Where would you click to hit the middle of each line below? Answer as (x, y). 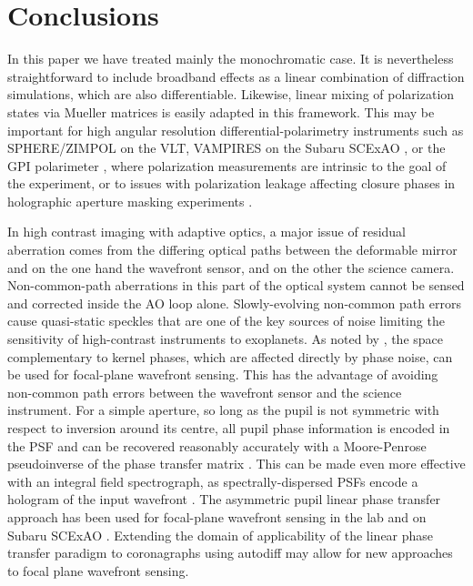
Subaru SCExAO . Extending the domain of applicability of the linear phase (221, 535)
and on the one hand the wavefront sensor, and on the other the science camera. (231, 267)
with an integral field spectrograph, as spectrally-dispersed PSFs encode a (213, 481)
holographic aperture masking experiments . (130, 201)
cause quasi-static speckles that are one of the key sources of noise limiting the (226, 321)
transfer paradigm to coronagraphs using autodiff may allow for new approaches (230, 553)
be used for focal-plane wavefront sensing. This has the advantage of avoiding (223, 374)
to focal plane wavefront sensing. (98, 570)
